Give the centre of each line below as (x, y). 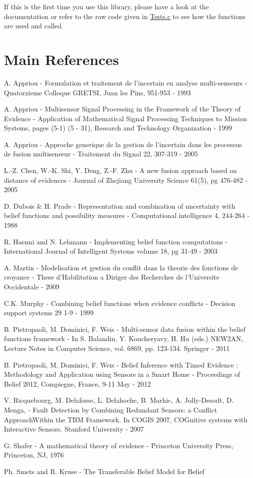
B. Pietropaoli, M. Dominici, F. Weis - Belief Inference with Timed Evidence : (121, 364)
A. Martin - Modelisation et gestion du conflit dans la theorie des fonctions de (121, 267)
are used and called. (34, 26)
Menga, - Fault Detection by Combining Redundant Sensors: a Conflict (111, 409)
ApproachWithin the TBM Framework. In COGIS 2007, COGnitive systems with (126, 419)
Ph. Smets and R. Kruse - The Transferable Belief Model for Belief (104, 471)
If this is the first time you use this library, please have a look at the (106, 6)
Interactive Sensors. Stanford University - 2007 (74, 429)
